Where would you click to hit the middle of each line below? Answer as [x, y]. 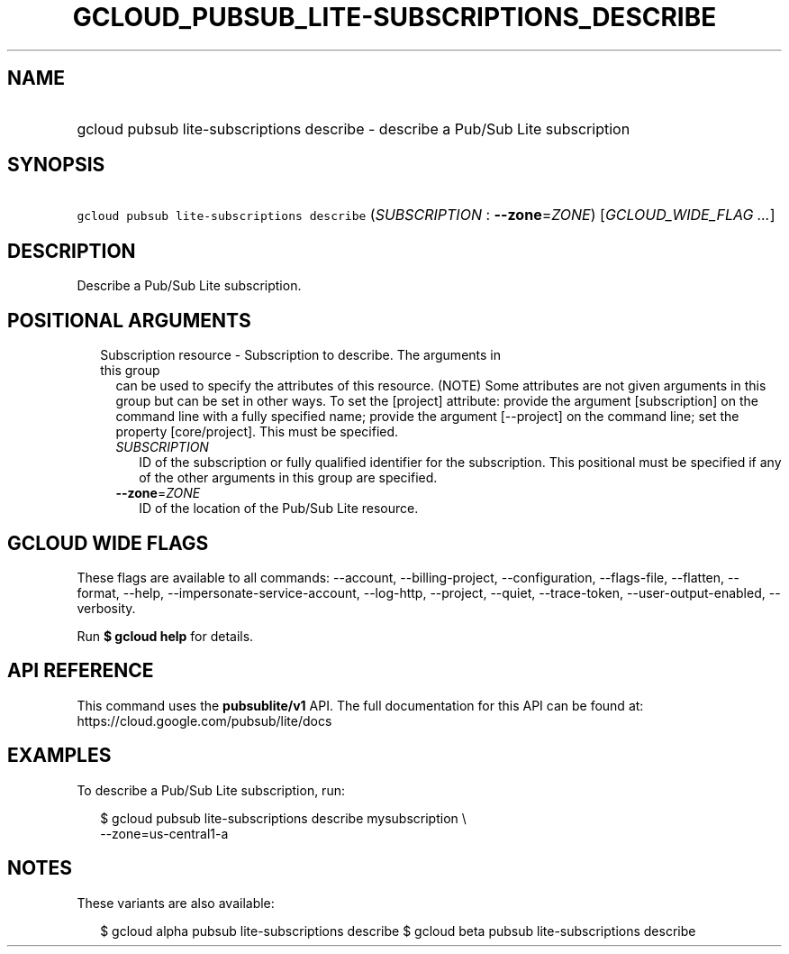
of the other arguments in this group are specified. [288, 478]
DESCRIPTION [72, 251]
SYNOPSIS [56, 165]
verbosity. [106, 608]
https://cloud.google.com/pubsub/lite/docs [204, 720]
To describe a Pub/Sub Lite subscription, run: [211, 790]
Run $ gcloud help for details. [165, 636]
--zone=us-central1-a [164, 833]
